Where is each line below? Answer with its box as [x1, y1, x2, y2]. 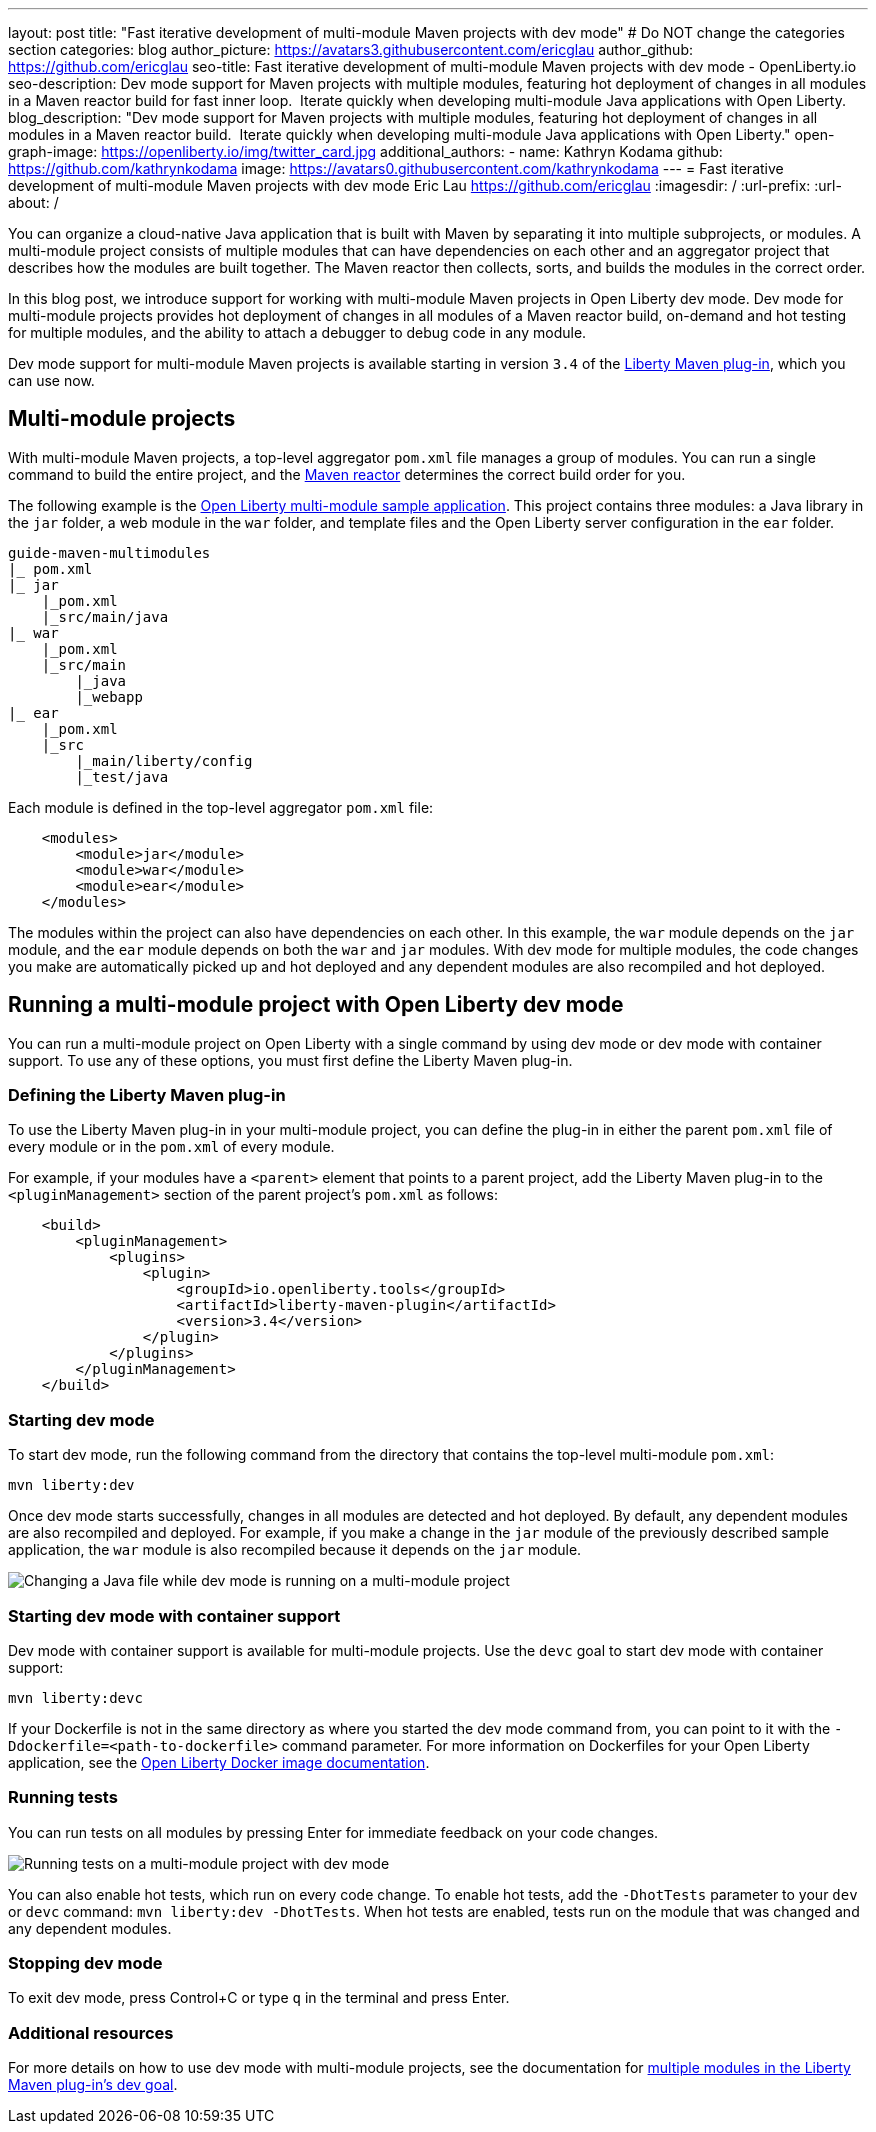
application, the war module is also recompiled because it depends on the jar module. [8, 1541, 582, 1559]
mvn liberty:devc [8, 1689, 143, 1706]
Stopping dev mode [8, 1953, 163, 1974]
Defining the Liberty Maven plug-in [8, 1085, 286, 1106]
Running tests [8, 1787, 118, 1808]
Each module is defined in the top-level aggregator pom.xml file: [8, 798, 434, 816]
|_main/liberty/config [75, 752, 253, 769]
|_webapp [75, 688, 143, 705]
